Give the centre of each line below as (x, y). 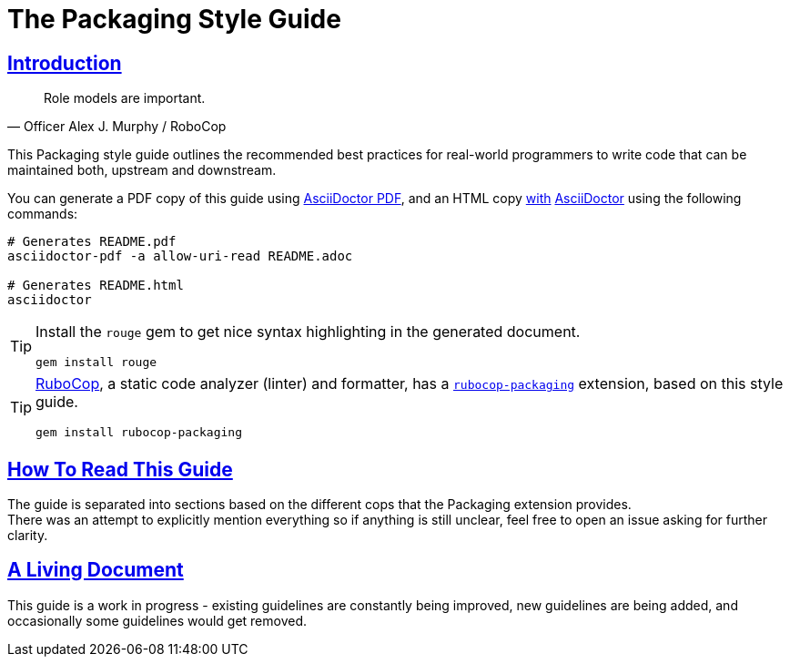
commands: (43, 214)
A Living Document (96, 570)
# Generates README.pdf (92, 242)
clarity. (28, 536)
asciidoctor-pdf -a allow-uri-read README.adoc (180, 256)
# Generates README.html (96, 286)
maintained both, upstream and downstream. (142, 170)
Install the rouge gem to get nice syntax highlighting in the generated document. (308, 332)
